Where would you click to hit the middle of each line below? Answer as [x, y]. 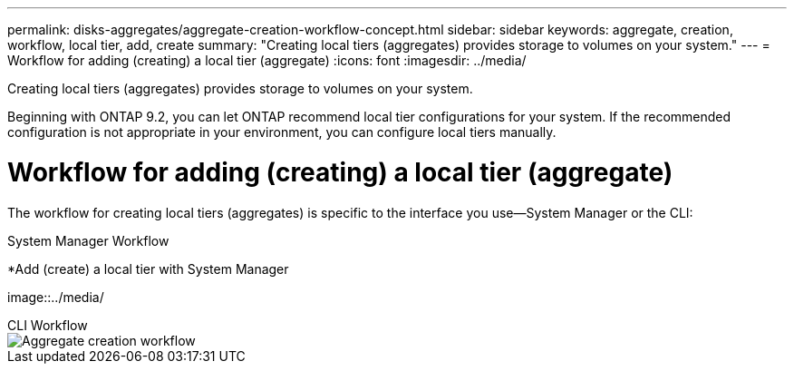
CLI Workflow [48, 325]
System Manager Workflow [88, 240]
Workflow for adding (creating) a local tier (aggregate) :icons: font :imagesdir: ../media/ [267, 60]
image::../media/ [56, 297]
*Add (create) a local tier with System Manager [148, 268]
